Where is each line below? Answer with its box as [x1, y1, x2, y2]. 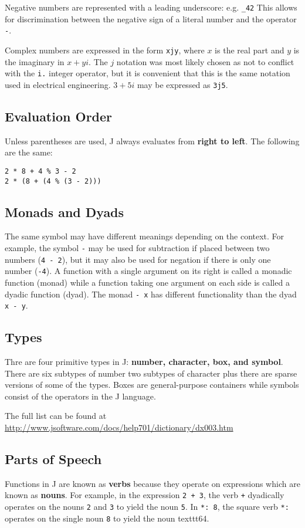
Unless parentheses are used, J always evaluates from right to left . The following [5, 134, 300, 147]
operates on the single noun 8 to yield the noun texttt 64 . [5, 512, 209, 524]
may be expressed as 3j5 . [137, 78, 228, 90]
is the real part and [215, 43, 284, 56]
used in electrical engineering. [5, 78, 111, 90]
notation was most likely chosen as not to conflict [116, 55, 294, 67]
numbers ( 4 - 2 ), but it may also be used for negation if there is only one [5, 253, 271, 265]
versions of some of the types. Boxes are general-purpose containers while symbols [5, 378, 299, 391]
